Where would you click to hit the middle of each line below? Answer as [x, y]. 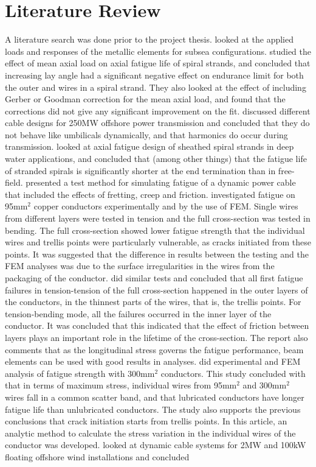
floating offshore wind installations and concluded [97, 456]
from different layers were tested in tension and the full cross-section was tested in [158, 218]
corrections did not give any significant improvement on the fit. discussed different [158, 111]
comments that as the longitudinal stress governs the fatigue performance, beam [154, 349]
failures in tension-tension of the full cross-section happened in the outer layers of [156, 290]
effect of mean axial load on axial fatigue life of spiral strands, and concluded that [158, 63]
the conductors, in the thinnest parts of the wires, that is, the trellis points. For [153, 302]
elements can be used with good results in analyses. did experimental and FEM [153, 361]
